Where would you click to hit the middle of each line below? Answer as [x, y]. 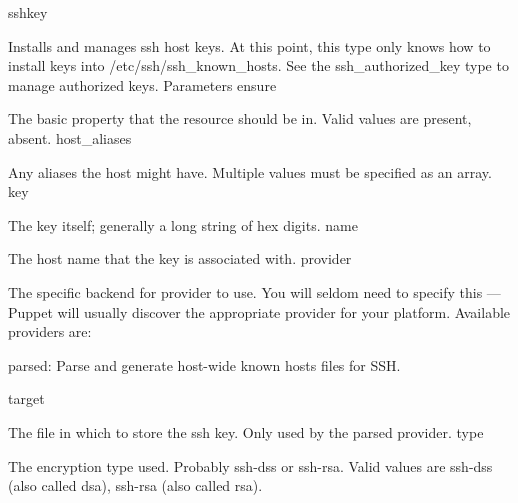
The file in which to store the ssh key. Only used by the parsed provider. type [246, 431]
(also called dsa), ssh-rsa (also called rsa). [135, 485]
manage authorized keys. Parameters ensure [142, 84]
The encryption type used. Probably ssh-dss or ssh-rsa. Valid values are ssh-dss [250, 465]
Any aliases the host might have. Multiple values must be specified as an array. [250, 171]
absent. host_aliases [70, 137]
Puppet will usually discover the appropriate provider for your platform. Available [259, 311]
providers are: [50, 331]
